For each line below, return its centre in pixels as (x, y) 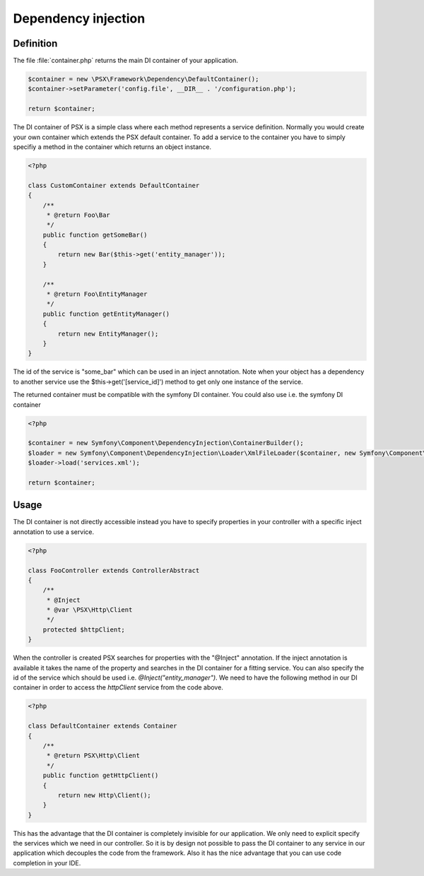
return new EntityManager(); (108, 333)
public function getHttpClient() (101, 776)
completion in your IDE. (47, 863)
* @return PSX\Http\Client (93, 756)
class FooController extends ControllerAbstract (114, 570)
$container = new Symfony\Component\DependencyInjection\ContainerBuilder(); (166, 443)
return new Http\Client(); (104, 795)
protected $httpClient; (84, 629)
